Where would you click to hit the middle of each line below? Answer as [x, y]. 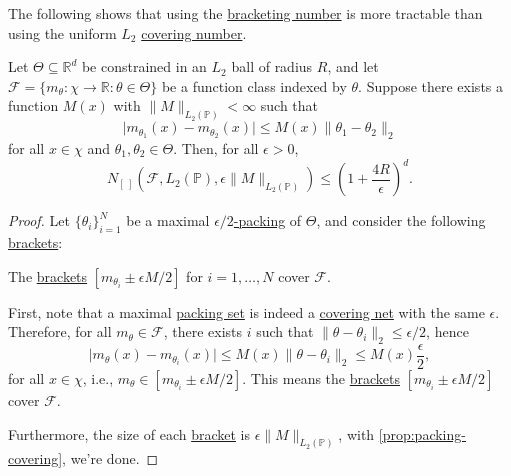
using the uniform [62, 32]
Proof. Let [39, 220]
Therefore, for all [60, 331]
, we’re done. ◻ [110, 458]
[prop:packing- [422, 433]
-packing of [267, 220]
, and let [353, 66]
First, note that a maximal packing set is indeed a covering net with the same [246, 311]
